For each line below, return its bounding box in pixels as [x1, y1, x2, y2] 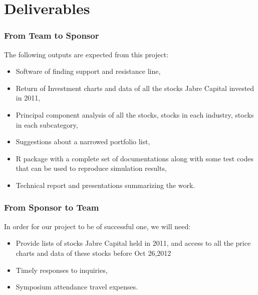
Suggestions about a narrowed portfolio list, [16, 136, 150, 147]
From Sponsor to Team [4, 201, 99, 214]
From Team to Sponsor [4, 29, 99, 42]
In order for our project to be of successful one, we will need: [4, 221, 191, 231]
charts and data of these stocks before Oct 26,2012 [16, 247, 171, 258]
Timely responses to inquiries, [16, 264, 108, 275]
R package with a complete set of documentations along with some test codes [16, 153, 253, 163]
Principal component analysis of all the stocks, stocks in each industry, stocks [16, 109, 254, 120]
